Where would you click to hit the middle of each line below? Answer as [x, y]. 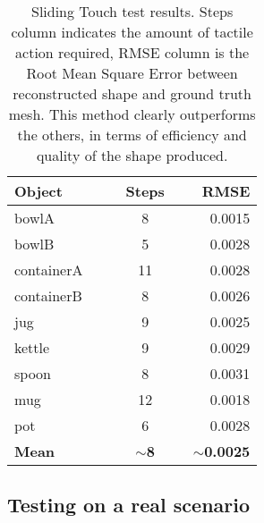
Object [38, 191]
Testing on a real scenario [129, 505]
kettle [32, 347]
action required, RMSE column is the [132, 52]
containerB [48, 295]
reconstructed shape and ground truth [132, 93]
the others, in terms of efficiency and [132, 135]
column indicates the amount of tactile [132, 32]
